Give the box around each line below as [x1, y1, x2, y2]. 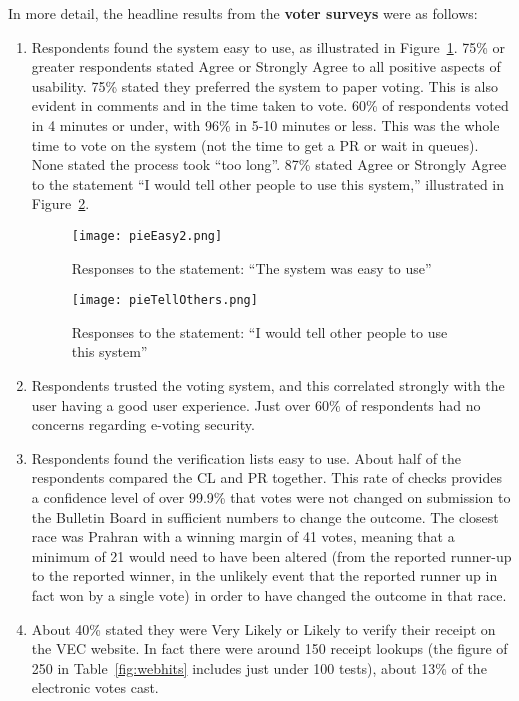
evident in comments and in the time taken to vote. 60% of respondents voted [31, 95, 509, 116]
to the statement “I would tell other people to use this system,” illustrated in [31, 173, 505, 194]
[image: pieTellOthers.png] [71, 293, 258, 308]
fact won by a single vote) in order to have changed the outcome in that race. [31, 584, 507, 605]
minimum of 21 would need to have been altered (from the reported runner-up [31, 545, 512, 566]
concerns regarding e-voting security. [31, 414, 255, 435]
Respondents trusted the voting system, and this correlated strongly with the [31, 375, 505, 396]
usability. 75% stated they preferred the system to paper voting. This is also [31, 75, 498, 96]
